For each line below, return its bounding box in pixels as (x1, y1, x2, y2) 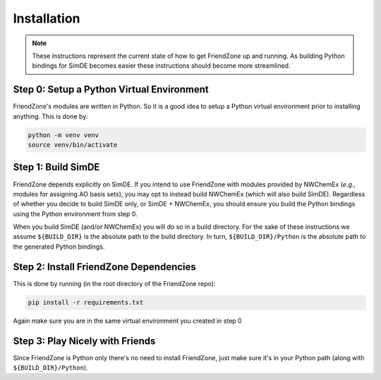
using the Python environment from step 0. (13, 209, 138, 218)
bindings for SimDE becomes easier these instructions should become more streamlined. (32, 61, 291, 70)
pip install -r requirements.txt (28, 298, 144, 307)
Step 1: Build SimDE (13, 161, 100, 173)
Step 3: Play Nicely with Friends (13, 335, 156, 347)
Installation (13, 11, 80, 26)
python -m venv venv (28, 131, 99, 139)
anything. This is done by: (13, 112, 88, 120)
